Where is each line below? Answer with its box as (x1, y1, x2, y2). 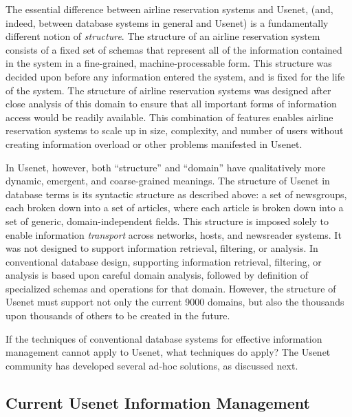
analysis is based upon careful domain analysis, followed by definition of (5, 268, 308, 282)
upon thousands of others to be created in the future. (5, 308, 230, 323)
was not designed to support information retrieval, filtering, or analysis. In (5, 241, 318, 255)
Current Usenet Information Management (5, 392, 310, 413)
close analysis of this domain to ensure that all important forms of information (5, 96, 337, 111)
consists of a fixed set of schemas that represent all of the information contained (5, 42, 342, 56)
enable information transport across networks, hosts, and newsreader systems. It (5, 227, 342, 242)
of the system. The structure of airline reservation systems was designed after (5, 83, 331, 97)
